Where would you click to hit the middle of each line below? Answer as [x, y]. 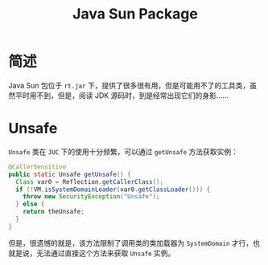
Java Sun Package [135, 14]
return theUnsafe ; [54, 212]
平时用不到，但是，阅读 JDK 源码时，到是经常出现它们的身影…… [122, 95]
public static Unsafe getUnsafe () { [70, 174]
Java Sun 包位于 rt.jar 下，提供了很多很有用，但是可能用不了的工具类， [129, 85]
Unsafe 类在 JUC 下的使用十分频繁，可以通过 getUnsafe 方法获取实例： [124, 151]
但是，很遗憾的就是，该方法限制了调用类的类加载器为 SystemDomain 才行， [131, 243]
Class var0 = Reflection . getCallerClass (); [89, 181]
